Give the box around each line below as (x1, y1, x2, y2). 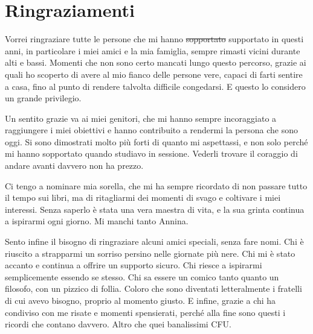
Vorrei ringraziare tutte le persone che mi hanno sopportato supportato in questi (5, 33, 304, 45)
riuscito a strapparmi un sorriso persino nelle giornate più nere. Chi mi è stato (5, 247, 295, 259)
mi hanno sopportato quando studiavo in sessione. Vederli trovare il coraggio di (5, 147, 298, 160)
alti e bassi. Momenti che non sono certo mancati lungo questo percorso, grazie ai (5, 56, 306, 69)
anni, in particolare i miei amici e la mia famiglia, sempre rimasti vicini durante (5, 44, 300, 57)
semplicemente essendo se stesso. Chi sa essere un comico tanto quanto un (5, 270, 279, 283)
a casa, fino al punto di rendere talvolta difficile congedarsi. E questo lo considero (5, 80, 306, 92)
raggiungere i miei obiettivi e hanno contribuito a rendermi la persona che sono (5, 124, 298, 136)
